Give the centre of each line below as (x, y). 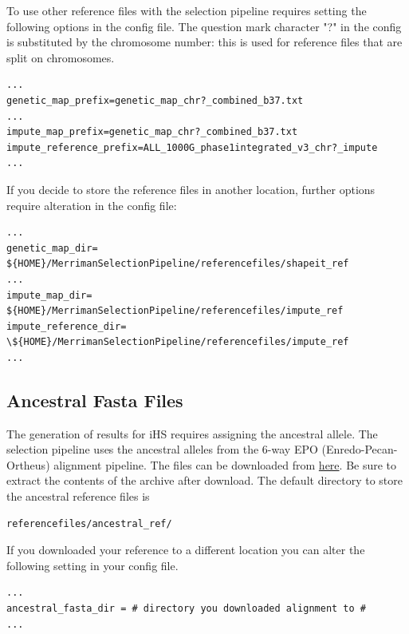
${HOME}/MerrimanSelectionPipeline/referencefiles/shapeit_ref (178, 264)
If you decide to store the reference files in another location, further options (191, 189)
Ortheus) (28, 464)
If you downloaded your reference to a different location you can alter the (186, 550)
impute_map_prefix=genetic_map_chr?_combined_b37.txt (152, 132)
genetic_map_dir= (52, 248)
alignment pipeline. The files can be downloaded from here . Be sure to (225, 464)
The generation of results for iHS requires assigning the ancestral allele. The (192, 433)
